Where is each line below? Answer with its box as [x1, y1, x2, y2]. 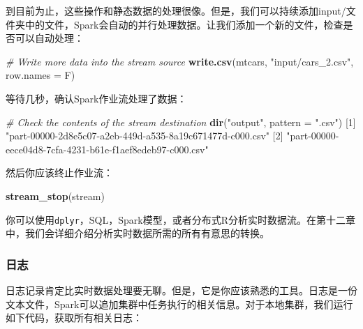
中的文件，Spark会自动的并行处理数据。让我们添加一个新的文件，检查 [24, 17, 343, 31]
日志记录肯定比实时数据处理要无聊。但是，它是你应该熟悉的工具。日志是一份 [6, 283, 357, 297]
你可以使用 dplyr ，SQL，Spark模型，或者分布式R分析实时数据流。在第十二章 [6, 212, 355, 227]
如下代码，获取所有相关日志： [6, 310, 142, 325]
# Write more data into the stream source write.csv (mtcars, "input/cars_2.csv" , [6, 54, 354, 68]
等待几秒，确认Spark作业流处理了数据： [6, 91, 187, 105]
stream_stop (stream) [6, 188, 105, 203]
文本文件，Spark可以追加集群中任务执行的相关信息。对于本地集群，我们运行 [6, 296, 353, 311]
